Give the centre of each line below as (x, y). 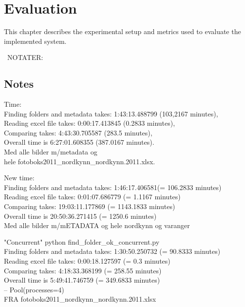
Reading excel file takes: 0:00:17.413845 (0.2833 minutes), (90, 123)
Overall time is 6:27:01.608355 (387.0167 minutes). (79, 142)
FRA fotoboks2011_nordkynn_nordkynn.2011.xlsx (80, 299)
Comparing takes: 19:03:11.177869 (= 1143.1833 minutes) (90, 206)
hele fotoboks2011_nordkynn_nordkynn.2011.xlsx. (80, 161)
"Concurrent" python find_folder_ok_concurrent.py (82, 241)
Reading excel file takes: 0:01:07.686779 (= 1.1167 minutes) (92, 197)
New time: (19, 178)
